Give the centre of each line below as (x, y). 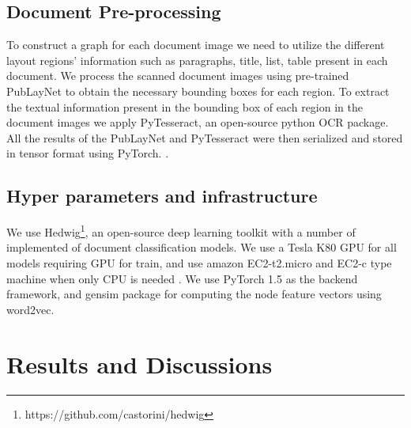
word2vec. (30, 309)
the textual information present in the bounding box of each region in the (185, 106)
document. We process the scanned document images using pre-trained (178, 76)
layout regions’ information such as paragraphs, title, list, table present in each (197, 60)
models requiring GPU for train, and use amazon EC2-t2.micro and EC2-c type (199, 263)
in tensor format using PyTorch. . (88, 153)
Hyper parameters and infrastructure (162, 196)
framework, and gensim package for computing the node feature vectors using (194, 294)
